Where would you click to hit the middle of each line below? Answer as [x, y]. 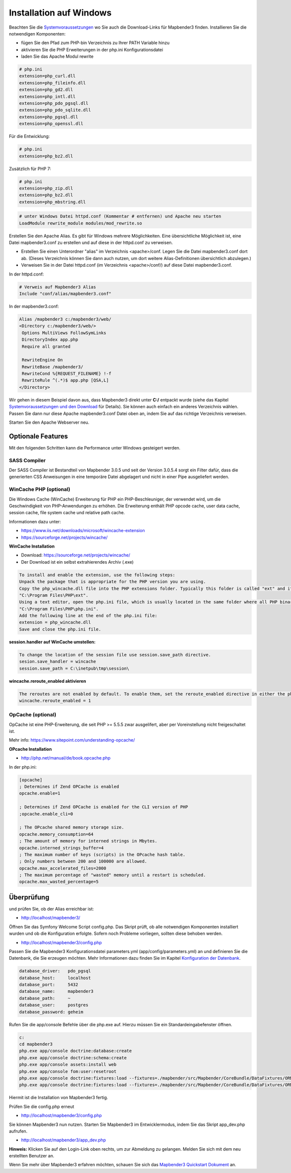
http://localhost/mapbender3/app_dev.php [64, 1140]
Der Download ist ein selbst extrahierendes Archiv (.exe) [77, 562]
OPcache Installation [30, 749]
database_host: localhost [55, 978]
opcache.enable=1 [40, 793]
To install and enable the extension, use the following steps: [97, 575]
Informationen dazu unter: [35, 521]
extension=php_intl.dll [48, 96]
